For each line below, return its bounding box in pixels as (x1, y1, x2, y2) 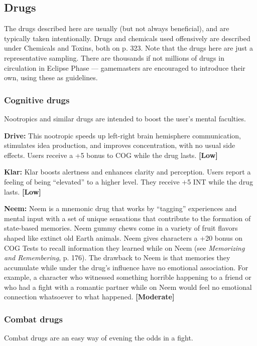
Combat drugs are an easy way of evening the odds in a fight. (4, 332, 193, 343)
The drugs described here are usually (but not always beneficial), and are (4, 23, 229, 34)
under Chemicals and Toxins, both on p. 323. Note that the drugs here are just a (4, 43, 253, 53)
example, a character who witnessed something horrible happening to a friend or (4, 272, 251, 282)
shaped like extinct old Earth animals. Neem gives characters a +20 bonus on (4, 232, 243, 243)
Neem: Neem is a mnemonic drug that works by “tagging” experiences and (4, 203, 237, 214)
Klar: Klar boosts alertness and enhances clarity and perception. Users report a (4, 166, 251, 177)
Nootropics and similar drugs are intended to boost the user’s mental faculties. (4, 113, 246, 123)
